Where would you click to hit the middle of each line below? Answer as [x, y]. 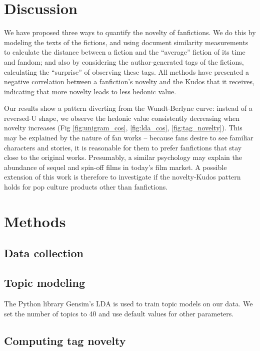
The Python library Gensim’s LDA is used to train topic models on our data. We [128, 303]
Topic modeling [44, 283]
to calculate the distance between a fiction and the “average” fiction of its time [125, 52]
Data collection [44, 253]
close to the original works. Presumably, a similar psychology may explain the [123, 157]
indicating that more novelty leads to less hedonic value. [90, 91]
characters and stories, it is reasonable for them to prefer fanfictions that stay [123, 147]
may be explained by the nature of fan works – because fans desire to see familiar [129, 138]
